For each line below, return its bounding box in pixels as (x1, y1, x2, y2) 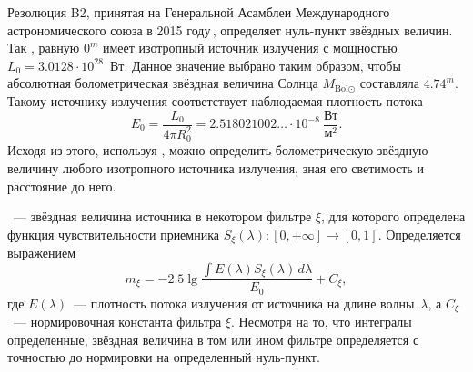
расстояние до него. (7, 176, 116, 195)
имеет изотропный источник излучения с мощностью (102, 38, 398, 57)
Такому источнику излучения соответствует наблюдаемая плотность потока (7, 91, 423, 110)
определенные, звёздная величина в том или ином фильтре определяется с (7, 329, 419, 348)
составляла (359, 73, 420, 93)
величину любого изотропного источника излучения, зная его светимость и (7, 159, 424, 178)
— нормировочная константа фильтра (13, 312, 222, 331)
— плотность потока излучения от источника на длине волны (74, 293, 415, 312)
